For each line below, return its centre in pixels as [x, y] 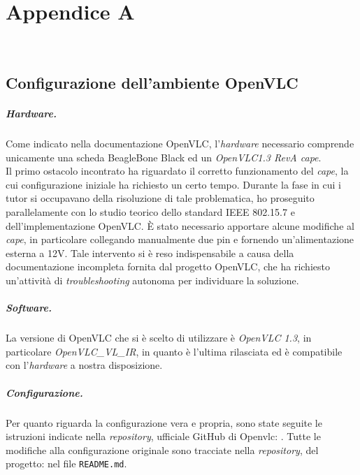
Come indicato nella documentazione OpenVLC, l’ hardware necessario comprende [180, 144]
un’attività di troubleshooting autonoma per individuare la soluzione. [152, 280]
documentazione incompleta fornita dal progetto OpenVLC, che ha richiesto [168, 266]
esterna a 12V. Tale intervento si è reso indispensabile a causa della [150, 253]
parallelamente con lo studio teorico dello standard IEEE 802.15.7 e [150, 212]
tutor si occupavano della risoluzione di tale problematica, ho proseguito [160, 198]
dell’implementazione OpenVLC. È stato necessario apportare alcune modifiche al [180, 225]
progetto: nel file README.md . [66, 463]
